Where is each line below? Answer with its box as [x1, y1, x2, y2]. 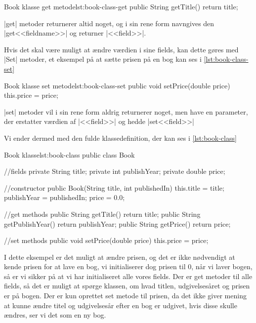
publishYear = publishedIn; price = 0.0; [4, 192, 125, 202]
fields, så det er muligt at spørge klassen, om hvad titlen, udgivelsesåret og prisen [4, 281, 250, 291]
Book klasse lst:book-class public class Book [4, 149, 135, 160]
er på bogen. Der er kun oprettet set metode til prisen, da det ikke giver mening [4, 290, 247, 301]
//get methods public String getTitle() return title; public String [4, 208, 201, 219]
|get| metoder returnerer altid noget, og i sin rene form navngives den [4, 18, 214, 28]
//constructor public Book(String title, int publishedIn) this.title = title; [4, 182, 224, 193]
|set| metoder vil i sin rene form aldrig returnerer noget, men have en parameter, [4, 106, 248, 117]
